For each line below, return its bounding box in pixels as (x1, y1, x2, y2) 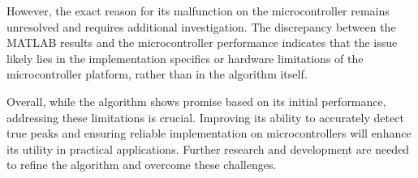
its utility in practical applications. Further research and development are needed (6, 140, 410, 157)
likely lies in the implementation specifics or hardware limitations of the (6, 49, 364, 66)
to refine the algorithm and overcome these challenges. (6, 156, 277, 173)
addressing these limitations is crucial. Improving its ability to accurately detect (6, 108, 404, 125)
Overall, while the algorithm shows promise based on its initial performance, (6, 92, 386, 109)
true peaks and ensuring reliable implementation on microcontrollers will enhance (6, 125, 412, 142)
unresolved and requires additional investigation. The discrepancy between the (6, 18, 396, 35)
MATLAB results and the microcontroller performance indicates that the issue (6, 34, 398, 51)
